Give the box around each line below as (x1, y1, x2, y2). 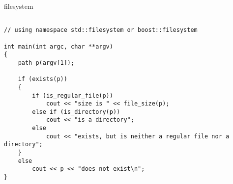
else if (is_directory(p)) (32, 108, 120, 115)
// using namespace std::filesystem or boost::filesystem (4, 26, 198, 34)
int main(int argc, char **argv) (4, 43, 113, 50)
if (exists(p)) (18, 76, 67, 83)
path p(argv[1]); (18, 59, 75, 66)
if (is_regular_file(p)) (32, 92, 113, 99)
